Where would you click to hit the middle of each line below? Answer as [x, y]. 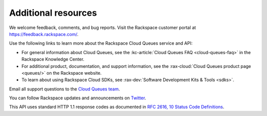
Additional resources [53, 13]
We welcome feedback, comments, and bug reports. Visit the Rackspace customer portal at [103, 28]
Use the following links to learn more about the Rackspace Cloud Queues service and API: [101, 43]
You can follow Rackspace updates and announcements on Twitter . [78, 98]
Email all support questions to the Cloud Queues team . [65, 89]
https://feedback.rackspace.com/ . [44, 34]
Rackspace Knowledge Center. [53, 59]
